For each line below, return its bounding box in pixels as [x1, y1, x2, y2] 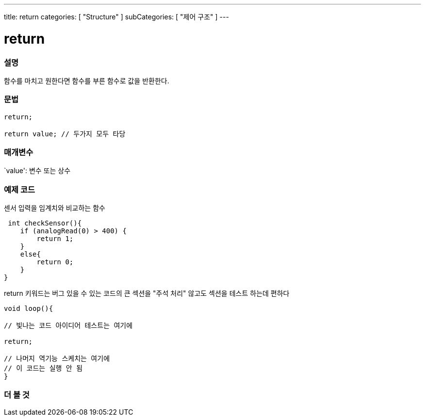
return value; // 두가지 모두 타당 [4, 129, 126, 138]
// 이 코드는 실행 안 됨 [4, 364, 83, 372]
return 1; [36, 235, 74, 243]
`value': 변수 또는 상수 [4, 166, 71, 175]
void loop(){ [4, 305, 53, 313]
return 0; [36, 258, 74, 266]
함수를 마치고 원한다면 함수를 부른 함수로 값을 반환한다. [4, 76, 169, 85]
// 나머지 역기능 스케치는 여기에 [4, 355, 110, 363]
